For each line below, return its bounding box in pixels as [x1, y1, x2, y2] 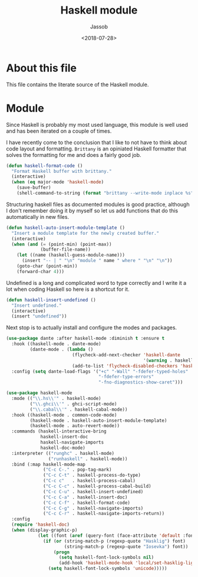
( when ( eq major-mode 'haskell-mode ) [11, 179, 104, 185]
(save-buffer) [16, 185, 51, 191]
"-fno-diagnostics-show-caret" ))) [98, 379, 183, 385]
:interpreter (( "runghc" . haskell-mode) [11, 450, 115, 456]
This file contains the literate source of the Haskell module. [6, 81, 149, 88]
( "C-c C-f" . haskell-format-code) [43, 500, 131, 506]
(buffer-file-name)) [40, 247, 91, 253]
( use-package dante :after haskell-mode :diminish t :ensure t [6, 336, 165, 342]
